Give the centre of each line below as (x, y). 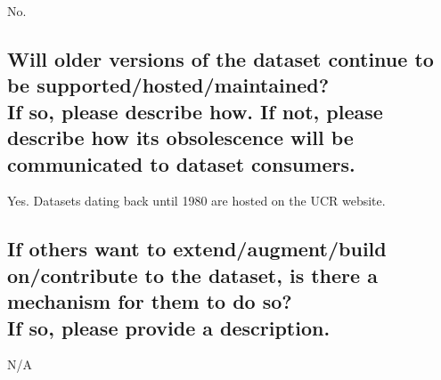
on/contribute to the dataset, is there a (192, 275)
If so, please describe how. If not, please (195, 111)
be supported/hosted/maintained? (168, 85)
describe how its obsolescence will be (180, 137)
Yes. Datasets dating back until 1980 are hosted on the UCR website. (196, 201)
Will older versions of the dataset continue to (220, 58)
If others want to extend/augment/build (197, 249)
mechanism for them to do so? (150, 301)
